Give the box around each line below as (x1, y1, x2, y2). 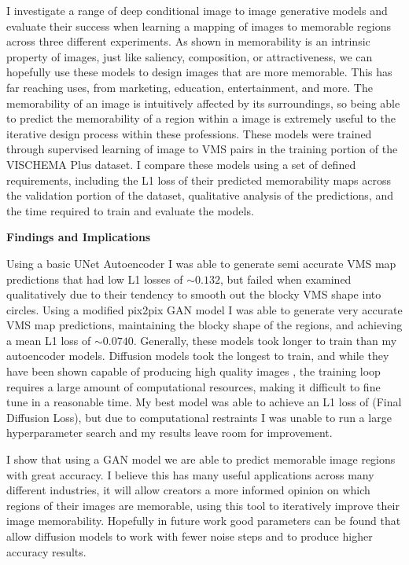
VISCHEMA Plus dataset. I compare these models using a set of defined (6, 156, 356, 172)
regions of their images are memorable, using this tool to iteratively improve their (6, 497, 400, 513)
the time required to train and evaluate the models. (6, 202, 254, 218)
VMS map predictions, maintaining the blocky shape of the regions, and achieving (6, 317, 403, 333)
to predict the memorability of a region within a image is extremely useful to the (6, 110, 396, 127)
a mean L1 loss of (6, 332, 91, 348)
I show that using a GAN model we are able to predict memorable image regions (6, 451, 396, 468)
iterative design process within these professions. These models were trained (6, 125, 372, 141)
